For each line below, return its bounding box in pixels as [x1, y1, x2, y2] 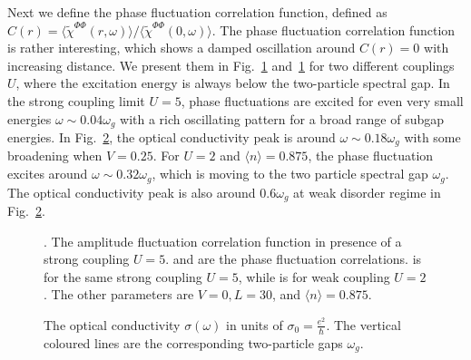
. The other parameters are [44, 285, 194, 304]
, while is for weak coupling [238, 267, 390, 286]
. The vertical [326, 315, 401, 334]
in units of [226, 315, 283, 334]
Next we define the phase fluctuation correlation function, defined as [7, 3, 388, 21]
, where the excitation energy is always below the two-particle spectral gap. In [15, 73, 450, 92]
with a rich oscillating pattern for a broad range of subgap [120, 109, 445, 128]
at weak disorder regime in [293, 182, 441, 201]
